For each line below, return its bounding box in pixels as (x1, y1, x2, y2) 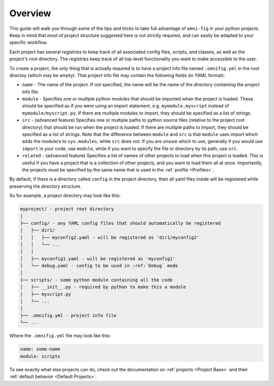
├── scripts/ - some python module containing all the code (20, 277, 173, 283)
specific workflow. (9, 40, 48, 46)
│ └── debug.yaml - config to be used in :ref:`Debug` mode (20, 263, 178, 269)
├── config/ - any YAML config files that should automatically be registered (20, 220, 221, 226)
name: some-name (20, 346, 61, 352)
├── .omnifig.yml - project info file (20, 312, 117, 318)
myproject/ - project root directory (20, 206, 114, 212)
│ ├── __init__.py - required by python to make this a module (20, 284, 186, 290)
